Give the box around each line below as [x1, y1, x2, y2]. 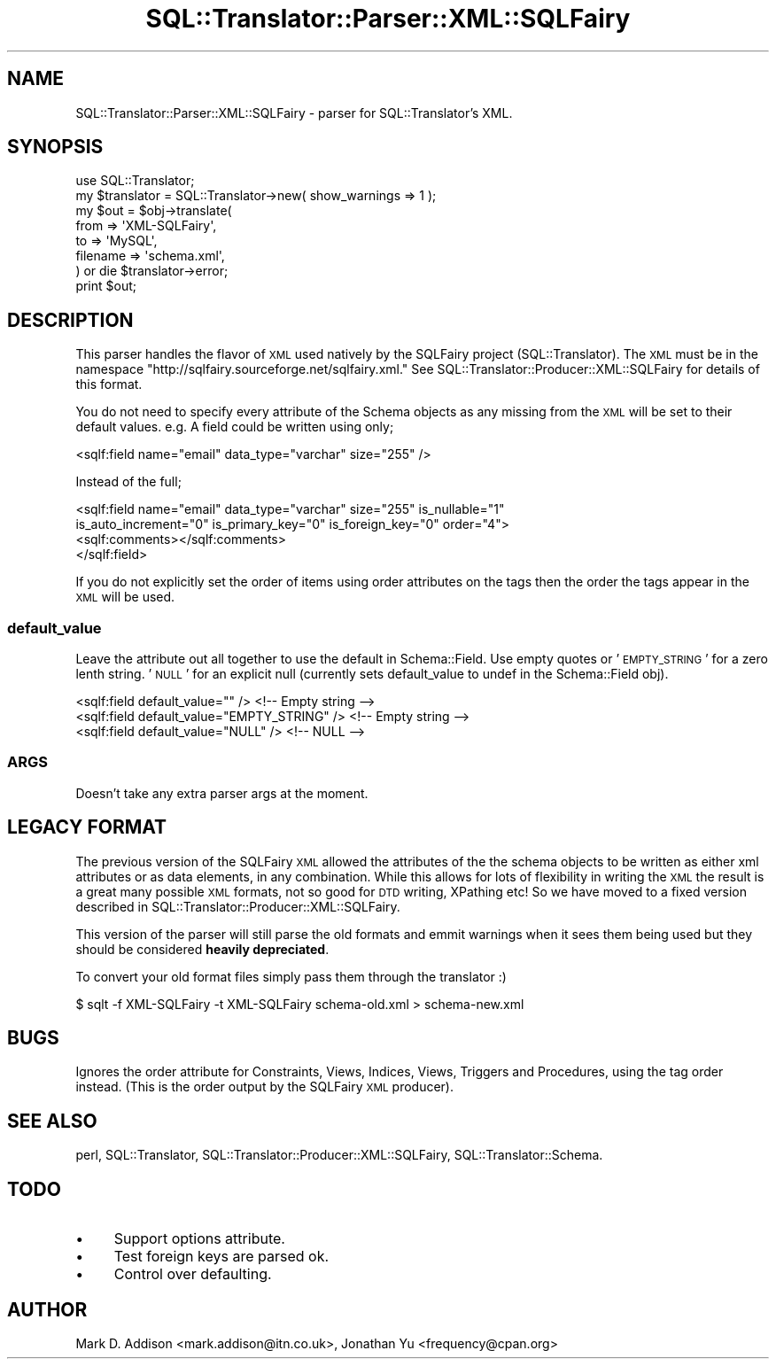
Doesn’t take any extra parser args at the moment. [75, 785, 369, 801]
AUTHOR [7, 1298, 88, 1321]
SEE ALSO [7, 1109, 97, 1132]
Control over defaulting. [113, 1265, 272, 1284]
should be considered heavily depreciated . [75, 941, 330, 957]
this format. [75, 376, 143, 392]
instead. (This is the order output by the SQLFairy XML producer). [75, 1079, 454, 1095]
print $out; [75, 278, 137, 294]
